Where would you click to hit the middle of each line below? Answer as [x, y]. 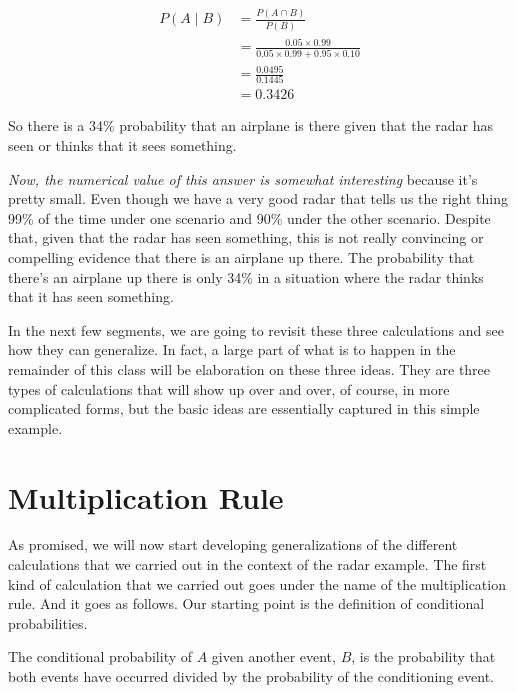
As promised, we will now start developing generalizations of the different [233, 544]
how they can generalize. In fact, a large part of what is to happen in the [232, 349]
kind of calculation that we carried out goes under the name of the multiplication [257, 583]
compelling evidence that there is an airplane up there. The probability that [241, 256]
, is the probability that [423, 656]
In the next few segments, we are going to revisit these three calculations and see [256, 329]
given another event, [273, 656]
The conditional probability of [100, 656]
